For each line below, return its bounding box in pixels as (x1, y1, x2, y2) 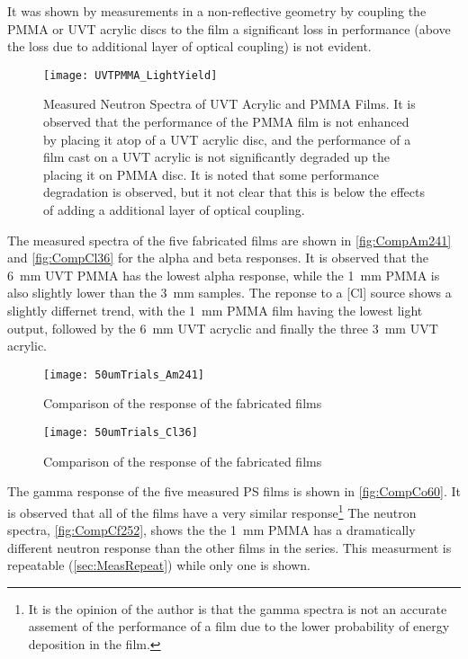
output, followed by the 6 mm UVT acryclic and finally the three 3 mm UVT (7, 318, 438, 337)
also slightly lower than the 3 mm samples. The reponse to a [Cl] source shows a (7, 283, 452, 302)
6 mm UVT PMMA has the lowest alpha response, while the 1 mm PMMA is (7, 265, 440, 284)
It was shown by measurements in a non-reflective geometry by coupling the (7, 2, 427, 20)
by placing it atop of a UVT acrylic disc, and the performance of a (43, 129, 411, 148)
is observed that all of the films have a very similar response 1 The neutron (7, 500, 417, 521)
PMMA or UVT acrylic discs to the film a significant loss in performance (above (7, 19, 451, 38)
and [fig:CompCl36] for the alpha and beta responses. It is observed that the (7, 248, 428, 267)
